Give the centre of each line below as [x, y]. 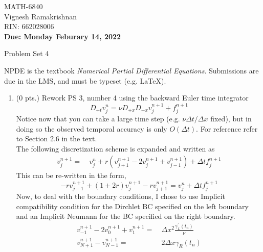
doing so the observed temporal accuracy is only [92, 128]
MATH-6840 [24, 6]
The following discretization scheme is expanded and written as [115, 148]
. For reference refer [227, 128]
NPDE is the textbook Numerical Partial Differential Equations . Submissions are [131, 70]
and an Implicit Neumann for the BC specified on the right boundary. [126, 216]
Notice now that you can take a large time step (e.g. [98, 118]
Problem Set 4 [27, 53]
